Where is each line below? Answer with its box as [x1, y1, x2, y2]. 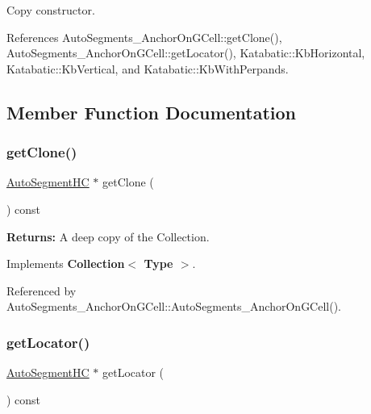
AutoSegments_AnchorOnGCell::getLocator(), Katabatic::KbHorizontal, [6, 44, 365, 61]
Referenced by [6, 282, 77, 299]
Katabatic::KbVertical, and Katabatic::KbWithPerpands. [6, 60, 289, 77]
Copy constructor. [6, 2, 95, 18]
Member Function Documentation [6, 99, 297, 124]
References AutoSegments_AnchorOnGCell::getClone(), [6, 28, 282, 45]
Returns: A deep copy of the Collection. [6, 228, 210, 245]
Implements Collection [6, 255, 125, 272]
